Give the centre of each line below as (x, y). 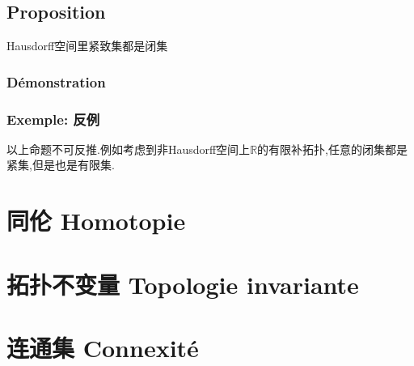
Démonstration (56, 81)
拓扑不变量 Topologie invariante (183, 284)
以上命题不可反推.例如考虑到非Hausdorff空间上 (129, 149)
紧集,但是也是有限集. (61, 165)
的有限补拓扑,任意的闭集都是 (332, 149)
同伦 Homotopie (96, 221)
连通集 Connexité (103, 347)
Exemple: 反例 (53, 119)
